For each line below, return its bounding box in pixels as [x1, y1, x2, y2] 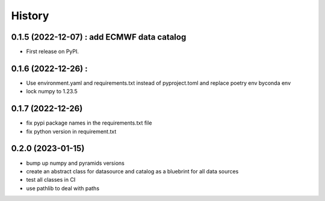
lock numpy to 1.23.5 [26, 88, 78, 95]
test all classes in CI [26, 176, 76, 184]
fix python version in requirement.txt [26, 128, 117, 135]
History [11, 9, 49, 22]
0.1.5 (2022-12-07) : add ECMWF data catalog [11, 32, 187, 42]
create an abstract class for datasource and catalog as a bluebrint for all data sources [26, 167, 239, 175]
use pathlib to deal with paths [26, 184, 99, 192]
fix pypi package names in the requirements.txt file [26, 119, 152, 126]
